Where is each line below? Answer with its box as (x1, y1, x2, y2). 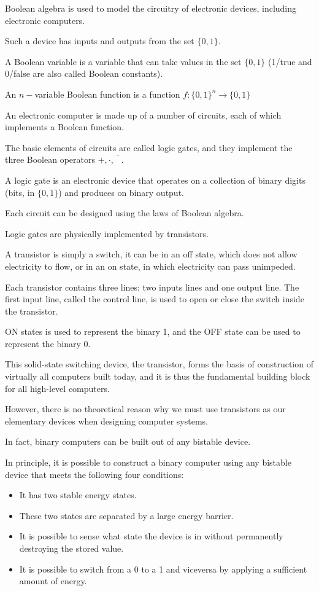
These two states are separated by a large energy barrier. (19, 509, 234, 522)
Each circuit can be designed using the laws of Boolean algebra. (5, 206, 244, 219)
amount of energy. (19, 574, 87, 587)
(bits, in (5, 186, 35, 198)
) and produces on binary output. (58, 186, 184, 198)
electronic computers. (5, 14, 85, 26)
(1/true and (268, 55, 312, 68)
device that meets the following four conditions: (5, 468, 184, 480)
